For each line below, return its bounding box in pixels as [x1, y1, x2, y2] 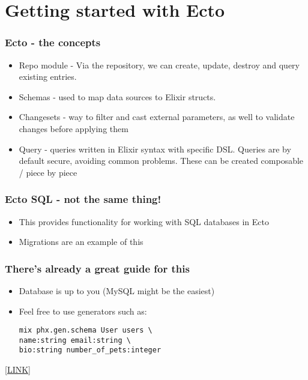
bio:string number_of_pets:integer [19, 346, 162, 355]
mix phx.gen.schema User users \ [19, 326, 152, 335]
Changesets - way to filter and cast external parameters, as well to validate [19, 110, 295, 123]
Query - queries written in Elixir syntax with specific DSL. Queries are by [19, 142, 291, 155]
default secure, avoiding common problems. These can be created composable [19, 154, 304, 167]
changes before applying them [19, 122, 128, 134]
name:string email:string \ [19, 336, 131, 345]
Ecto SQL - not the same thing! [5, 192, 162, 207]
